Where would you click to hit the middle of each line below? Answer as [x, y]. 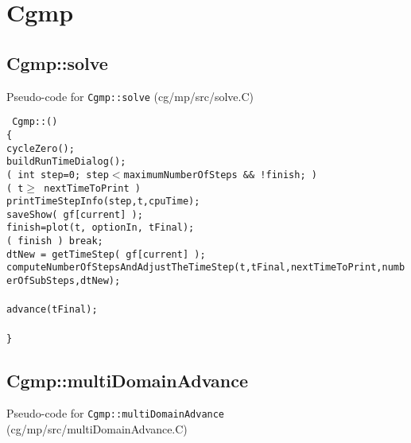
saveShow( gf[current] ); [75, 214]
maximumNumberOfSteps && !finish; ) [220, 175]
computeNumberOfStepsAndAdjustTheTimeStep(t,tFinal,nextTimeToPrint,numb [206, 268]
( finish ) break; [55, 241]
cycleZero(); [41, 148]
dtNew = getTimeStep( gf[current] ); [106, 254]
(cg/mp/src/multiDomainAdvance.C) [97, 429]
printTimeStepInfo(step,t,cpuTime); [103, 202]
